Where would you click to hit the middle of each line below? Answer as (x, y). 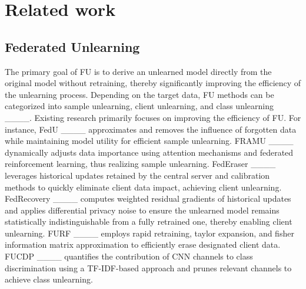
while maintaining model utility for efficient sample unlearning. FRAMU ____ (149, 141)
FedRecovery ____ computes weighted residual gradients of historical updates (148, 198)
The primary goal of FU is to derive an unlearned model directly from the (138, 71)
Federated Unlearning (72, 46)
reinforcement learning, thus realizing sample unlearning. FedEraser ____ (140, 164)
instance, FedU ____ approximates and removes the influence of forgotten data (151, 129)
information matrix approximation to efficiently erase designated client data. (143, 244)
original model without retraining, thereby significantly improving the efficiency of (153, 83)
